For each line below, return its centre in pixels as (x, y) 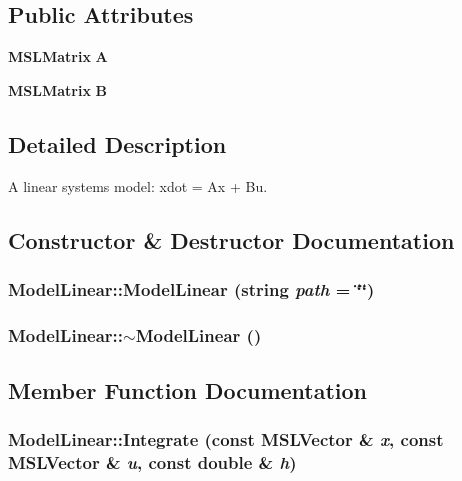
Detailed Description (117, 143)
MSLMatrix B (58, 89)
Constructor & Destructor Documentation (231, 239)
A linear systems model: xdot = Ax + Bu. (138, 185)
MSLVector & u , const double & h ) (152, 462)
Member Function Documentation (188, 390)
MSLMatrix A (58, 56)
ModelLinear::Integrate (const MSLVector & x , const (226, 439)
